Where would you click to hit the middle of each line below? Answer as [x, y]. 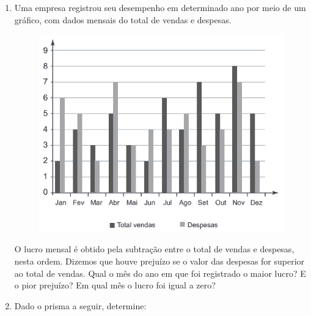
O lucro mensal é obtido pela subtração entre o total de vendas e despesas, [154, 249]
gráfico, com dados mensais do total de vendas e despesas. [123, 19]
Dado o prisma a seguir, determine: [80, 305]
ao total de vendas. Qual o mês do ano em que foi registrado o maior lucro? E [160, 273]
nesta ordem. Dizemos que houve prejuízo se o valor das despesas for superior [159, 261]
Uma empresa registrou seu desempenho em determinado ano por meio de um [160, 7]
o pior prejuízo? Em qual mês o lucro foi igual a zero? [115, 285]
